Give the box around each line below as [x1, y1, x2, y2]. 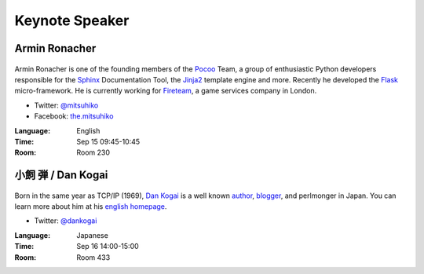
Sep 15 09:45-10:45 [76, 137, 141, 146]
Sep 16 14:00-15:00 [76, 242, 139, 251]
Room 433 [76, 252, 111, 262]
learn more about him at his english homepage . [14, 202, 167, 211]
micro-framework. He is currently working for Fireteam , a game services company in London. [14, 86, 317, 96]
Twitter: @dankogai [34, 216, 97, 225]
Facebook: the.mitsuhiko [34, 111, 114, 121]
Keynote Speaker [14, 12, 130, 29]
